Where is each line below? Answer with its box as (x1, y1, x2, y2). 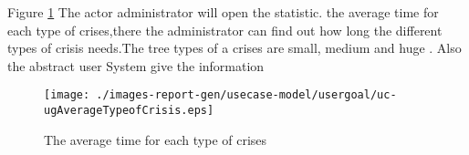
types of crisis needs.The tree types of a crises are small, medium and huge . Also (7, 38, 462, 57)
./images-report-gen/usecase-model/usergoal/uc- (96, 88, 397, 102)
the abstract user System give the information (7, 56, 265, 75)
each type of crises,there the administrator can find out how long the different (7, 20, 443, 39)
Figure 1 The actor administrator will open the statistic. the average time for (7, 3, 439, 21)
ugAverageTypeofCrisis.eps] (44, 104, 214, 118)
